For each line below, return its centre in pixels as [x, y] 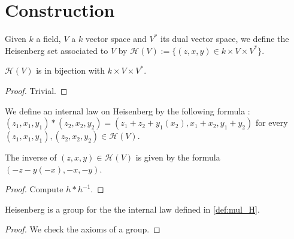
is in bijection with [71, 70]
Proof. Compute [34, 189]
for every [272, 122]
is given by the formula [178, 157]
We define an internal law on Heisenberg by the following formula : [128, 111]
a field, [49, 39]
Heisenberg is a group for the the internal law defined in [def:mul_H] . [132, 209]
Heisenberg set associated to [57, 50]
